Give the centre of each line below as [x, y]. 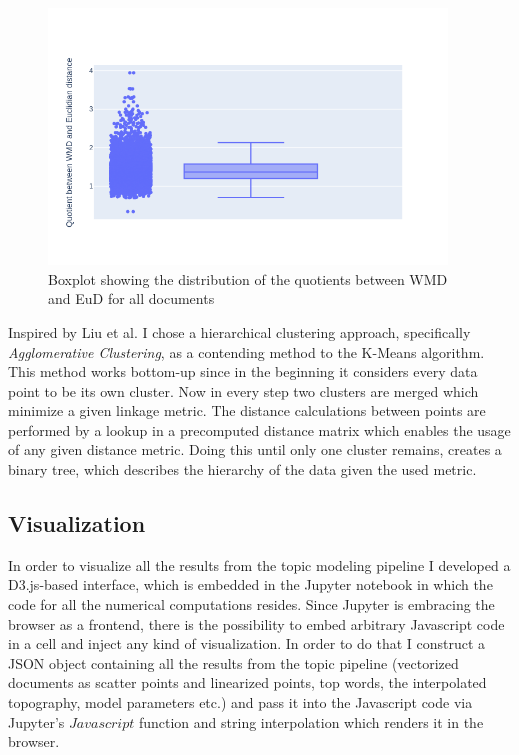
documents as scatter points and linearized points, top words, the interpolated [247, 682]
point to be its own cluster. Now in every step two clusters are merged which [243, 390]
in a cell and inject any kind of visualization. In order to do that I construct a [247, 643]
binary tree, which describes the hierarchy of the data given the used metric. [242, 469]
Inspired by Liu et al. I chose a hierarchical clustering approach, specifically [239, 331]
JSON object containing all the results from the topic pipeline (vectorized [233, 662]
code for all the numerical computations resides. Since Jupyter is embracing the [251, 604]
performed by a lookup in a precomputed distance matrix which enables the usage [259, 429]
